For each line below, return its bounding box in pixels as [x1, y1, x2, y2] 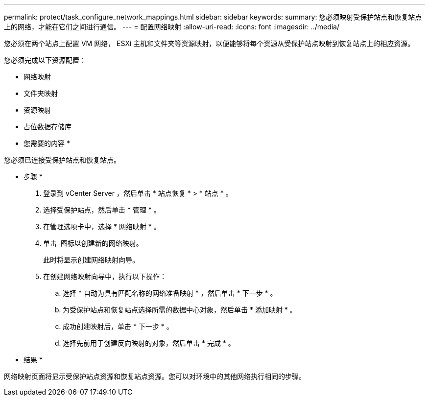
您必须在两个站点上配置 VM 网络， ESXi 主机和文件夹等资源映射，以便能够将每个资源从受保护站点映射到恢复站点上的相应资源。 [4, 39, 415, 47]
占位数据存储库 [24, 122, 71, 131]
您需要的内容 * [24, 139, 70, 147]
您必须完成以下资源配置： [4, 56, 86, 64]
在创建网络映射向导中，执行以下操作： [43, 272, 167, 281]
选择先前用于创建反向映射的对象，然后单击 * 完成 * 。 [63, 339, 235, 347]
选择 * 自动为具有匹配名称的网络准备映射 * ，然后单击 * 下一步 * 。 [63, 289, 277, 297]
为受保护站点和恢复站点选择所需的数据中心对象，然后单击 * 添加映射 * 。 [63, 306, 297, 314]
